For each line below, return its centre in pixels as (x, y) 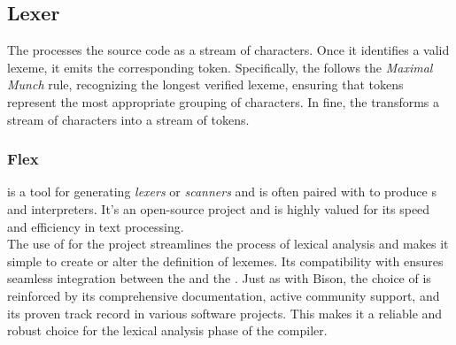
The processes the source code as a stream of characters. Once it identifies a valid (228, 50)
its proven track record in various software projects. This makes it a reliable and (225, 313)
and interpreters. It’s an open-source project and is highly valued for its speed (219, 208)
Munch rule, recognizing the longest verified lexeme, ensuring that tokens (205, 84)
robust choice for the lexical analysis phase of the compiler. (167, 330)
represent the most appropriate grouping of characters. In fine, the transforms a (224, 101)
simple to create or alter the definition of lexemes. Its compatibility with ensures (225, 261)
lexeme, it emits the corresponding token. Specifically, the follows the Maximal (220, 67)
